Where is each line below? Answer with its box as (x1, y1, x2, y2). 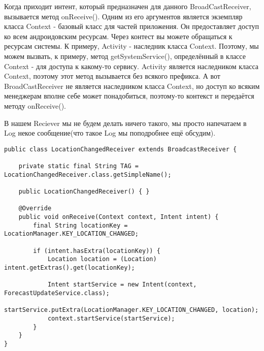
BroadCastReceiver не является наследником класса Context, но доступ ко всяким (4, 80, 260, 91)
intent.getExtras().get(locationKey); (4, 264, 135, 271)
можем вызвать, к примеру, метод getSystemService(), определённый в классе (4, 50, 246, 61)
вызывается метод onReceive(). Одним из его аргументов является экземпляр (4, 11, 243, 21)
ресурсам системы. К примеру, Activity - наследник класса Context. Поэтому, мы (4, 41, 259, 51)
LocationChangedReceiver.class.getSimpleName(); (4, 171, 172, 178)
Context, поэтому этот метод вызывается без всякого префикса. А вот (4, 71, 220, 81)
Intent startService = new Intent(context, (47, 281, 197, 289)
